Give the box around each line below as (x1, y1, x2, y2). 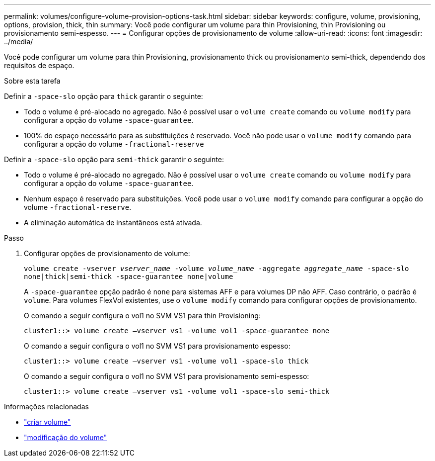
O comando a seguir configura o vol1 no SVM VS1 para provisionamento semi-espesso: (24, 372, 309, 380)
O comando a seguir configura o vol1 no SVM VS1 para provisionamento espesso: (24, 342, 290, 350)
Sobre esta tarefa (4, 77, 61, 85)
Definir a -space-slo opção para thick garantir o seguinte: (4, 92, 203, 100)
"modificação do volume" (24, 433, 107, 442)
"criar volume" (24, 418, 71, 426)
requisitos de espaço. (4, 61, 74, 70)
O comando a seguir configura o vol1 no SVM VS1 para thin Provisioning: (24, 311, 261, 320)
